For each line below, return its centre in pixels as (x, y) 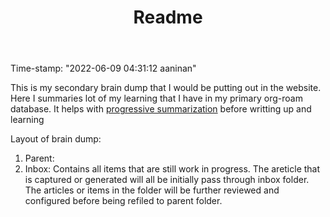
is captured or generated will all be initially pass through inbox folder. (167, 180)
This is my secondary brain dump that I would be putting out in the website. (166, 88)
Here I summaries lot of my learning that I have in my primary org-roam (156, 98)
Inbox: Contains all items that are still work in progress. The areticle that (172, 169)
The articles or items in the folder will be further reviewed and (152, 190)
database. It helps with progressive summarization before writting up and (161, 109)
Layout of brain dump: (56, 139)
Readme (168, 17)
